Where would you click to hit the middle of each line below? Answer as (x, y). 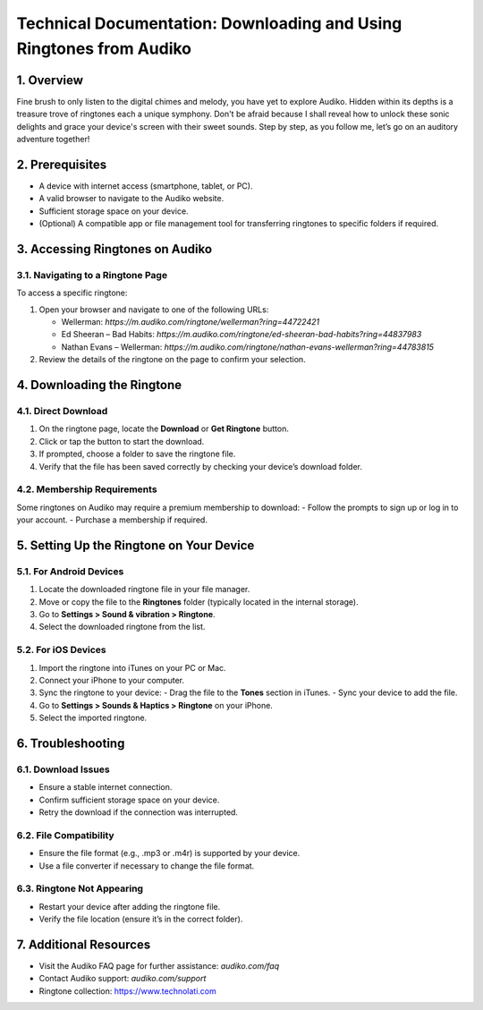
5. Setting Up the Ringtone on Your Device (136, 545)
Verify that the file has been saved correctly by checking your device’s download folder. (200, 466)
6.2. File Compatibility (66, 835)
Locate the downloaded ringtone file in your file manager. (144, 590)
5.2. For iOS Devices (61, 650)
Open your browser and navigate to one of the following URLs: (154, 310)
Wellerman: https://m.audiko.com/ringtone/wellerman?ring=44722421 (191, 322)
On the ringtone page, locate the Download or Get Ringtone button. (164, 429)
